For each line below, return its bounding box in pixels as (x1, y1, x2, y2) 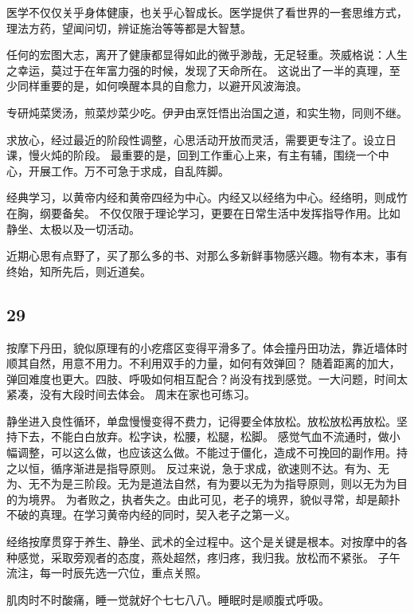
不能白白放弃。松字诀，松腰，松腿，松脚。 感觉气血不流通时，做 (50, 428, 389, 445)
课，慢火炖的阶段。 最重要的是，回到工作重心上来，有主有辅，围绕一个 (6, 147, 378, 163)
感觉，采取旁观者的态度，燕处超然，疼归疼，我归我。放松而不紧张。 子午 (17, 548, 400, 565)
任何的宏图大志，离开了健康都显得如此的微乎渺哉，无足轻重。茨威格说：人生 (6, 46, 408, 63)
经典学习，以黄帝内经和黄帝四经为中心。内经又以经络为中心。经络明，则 (6, 189, 385, 206)
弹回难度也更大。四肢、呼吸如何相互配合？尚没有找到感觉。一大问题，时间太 (6, 370, 408, 387)
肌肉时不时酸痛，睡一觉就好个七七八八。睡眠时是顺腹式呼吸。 (6, 591, 330, 607)
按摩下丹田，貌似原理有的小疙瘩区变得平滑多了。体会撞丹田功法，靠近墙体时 (6, 339, 408, 356)
